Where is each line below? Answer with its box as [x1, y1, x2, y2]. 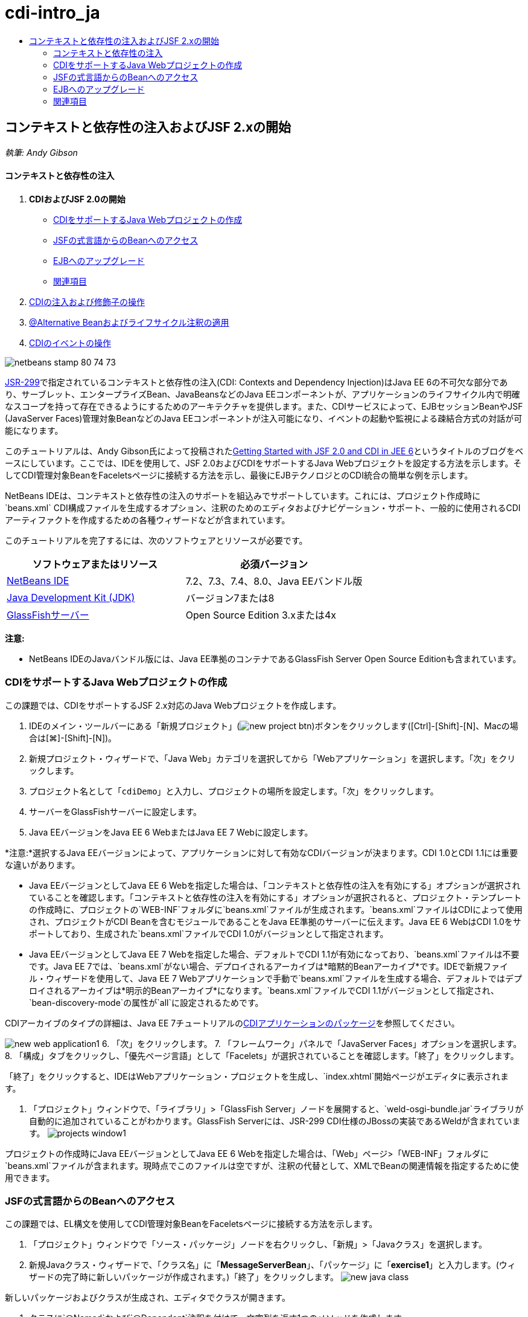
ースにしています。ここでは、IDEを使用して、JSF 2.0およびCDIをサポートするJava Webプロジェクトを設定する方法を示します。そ [5, 457, 522, 468]
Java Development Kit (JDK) [7, 591, 135, 604]
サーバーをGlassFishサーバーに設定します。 [29, 806, 202, 817]
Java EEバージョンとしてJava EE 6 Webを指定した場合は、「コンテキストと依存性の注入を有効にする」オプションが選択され [29, 880, 521, 890]
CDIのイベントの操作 [29, 337, 112, 348]
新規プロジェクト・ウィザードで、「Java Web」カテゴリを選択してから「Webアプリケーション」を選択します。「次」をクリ [29, 753, 516, 764]
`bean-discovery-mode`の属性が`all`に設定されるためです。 [29, 997, 264, 1008]
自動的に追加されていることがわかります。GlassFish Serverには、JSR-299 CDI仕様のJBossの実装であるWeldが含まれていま [29, 1115, 521, 1126]
